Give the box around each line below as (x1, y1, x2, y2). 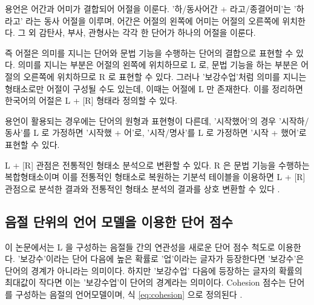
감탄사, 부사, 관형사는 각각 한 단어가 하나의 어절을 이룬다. (39, 26, 256, 39)
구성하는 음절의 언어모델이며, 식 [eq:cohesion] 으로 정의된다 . (15, 287, 243, 300)
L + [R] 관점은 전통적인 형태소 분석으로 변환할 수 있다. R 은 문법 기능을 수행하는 (5, 158, 310, 171)
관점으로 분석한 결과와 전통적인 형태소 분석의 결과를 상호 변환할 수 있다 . (5, 182, 280, 195)
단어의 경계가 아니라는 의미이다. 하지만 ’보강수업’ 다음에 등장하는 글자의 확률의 (5, 264, 303, 277)
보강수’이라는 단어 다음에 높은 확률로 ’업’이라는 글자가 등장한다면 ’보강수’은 (20, 252, 304, 265)
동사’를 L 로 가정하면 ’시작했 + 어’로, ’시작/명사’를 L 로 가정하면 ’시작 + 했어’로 (5, 126, 307, 139)
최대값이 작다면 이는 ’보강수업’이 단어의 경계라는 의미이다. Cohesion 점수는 (5, 276, 286, 289)
